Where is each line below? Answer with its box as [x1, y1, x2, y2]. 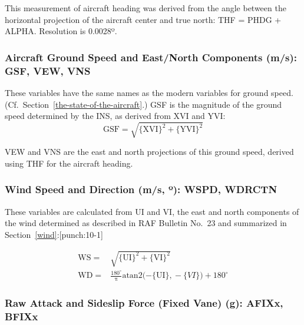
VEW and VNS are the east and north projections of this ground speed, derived [5, 145, 294, 158]
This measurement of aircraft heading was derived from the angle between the [5, 2, 286, 14]
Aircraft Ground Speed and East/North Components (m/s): [5, 49, 298, 64]
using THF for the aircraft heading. [5, 157, 133, 169]
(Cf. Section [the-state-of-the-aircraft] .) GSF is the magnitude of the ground [5, 98, 282, 110]
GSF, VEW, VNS [5, 63, 91, 78]
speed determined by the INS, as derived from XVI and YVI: [5, 110, 226, 122]
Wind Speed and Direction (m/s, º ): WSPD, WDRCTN [5, 182, 277, 197]
